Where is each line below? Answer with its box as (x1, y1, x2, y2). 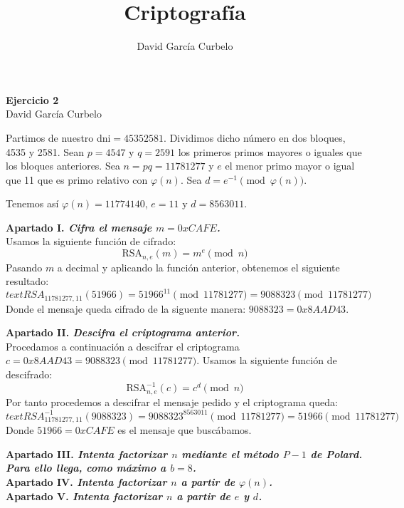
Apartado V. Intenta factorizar (6, 488, 163, 503)
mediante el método (181, 446, 279, 461)
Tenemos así (6, 196, 59, 211)
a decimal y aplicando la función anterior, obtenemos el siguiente (57, 259, 340, 274)
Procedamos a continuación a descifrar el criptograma (6, 338, 240, 353)
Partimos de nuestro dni (6, 130, 111, 145)
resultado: (6, 274, 49, 289)
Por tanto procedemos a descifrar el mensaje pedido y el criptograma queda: (6, 394, 338, 409)
